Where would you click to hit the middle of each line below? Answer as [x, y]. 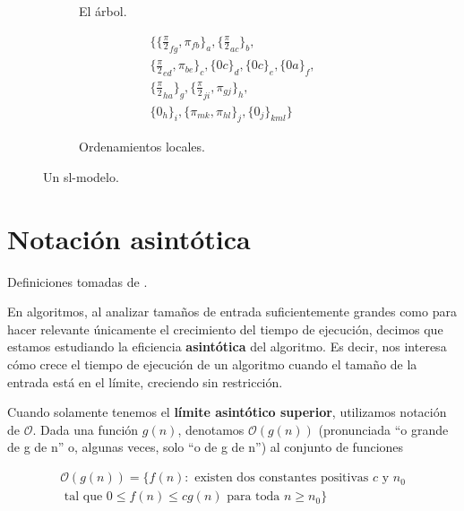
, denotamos [211, 429]
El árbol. [103, 11]
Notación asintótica [129, 238]
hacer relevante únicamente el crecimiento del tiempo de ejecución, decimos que [225, 329]
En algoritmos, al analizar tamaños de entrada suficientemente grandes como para [232, 312]
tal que [83, 497]
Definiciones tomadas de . [77, 281]
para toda [253, 497]
